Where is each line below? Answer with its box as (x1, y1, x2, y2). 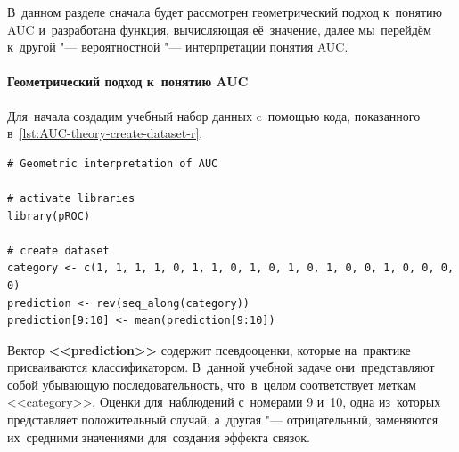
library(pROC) (7, 209, 91, 222)
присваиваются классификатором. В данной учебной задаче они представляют (7, 358, 435, 376)
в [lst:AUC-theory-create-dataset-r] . (7, 124, 203, 142)
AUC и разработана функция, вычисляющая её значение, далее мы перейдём (7, 20, 431, 38)
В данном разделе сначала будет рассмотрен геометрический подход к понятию (7, 3, 442, 20)
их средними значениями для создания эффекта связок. (7, 427, 310, 446)
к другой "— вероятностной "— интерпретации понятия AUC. (7, 37, 348, 56)
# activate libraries (7, 191, 135, 205)
